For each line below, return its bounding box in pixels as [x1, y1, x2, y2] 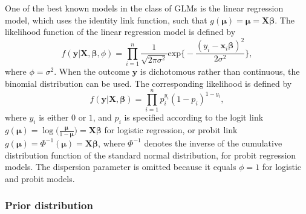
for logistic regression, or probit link [104, 124, 238, 136]
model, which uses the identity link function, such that [5, 13, 207, 26]
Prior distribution [5, 198, 93, 213]
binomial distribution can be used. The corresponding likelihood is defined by [5, 77, 292, 89]
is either [39, 111, 69, 124]
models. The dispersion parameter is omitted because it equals [5, 160, 236, 173]
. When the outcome [54, 65, 130, 78]
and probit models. [5, 172, 75, 184]
